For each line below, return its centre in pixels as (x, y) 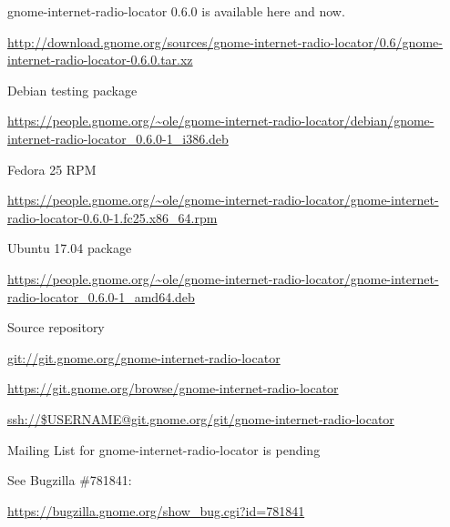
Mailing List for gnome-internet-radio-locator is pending (164, 449)
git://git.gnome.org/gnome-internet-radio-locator (144, 357)
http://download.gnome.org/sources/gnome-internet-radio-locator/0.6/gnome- (225, 41)
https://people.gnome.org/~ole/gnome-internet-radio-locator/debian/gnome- (221, 121)
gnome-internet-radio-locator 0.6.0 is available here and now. (176, 11)
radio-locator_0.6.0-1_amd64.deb (101, 296)
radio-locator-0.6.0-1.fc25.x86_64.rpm (112, 217)
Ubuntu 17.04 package (70, 248)
